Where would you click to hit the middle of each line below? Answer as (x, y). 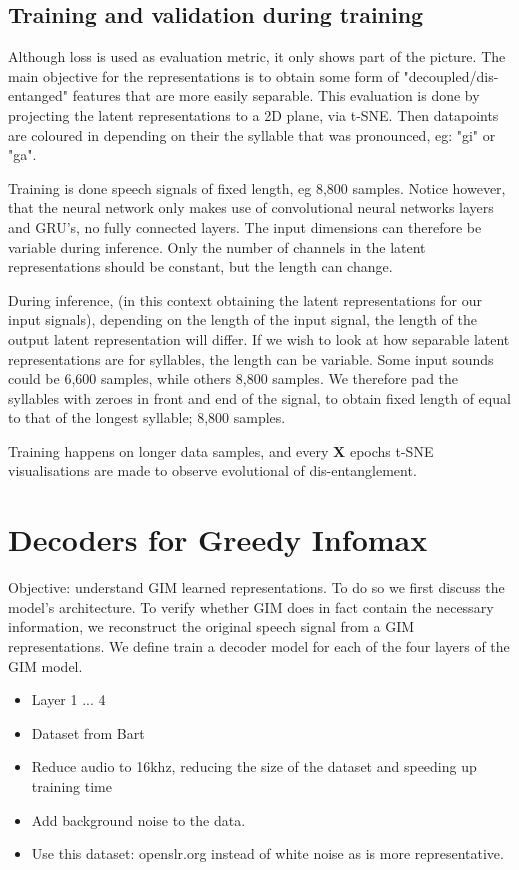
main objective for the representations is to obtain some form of (203, 75)
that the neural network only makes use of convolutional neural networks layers (251, 207)
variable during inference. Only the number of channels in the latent (217, 246)
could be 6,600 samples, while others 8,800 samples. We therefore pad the (233, 378)
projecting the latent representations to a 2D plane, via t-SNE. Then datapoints (253, 114)
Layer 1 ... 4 (68, 699)
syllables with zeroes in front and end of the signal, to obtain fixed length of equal (259, 397)
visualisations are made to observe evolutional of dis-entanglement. (212, 470)
